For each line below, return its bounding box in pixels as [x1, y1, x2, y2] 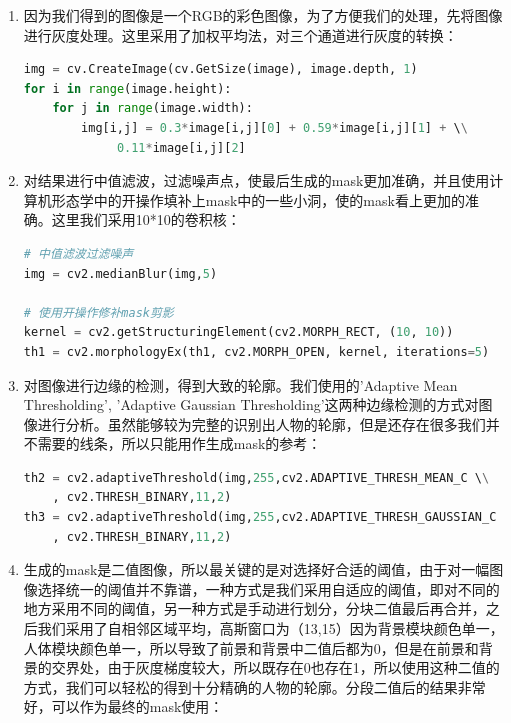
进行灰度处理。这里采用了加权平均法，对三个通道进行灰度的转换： [23, 24, 458, 45]
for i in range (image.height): [23, 81, 232, 96]
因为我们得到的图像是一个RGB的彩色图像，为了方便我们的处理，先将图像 [23, 5, 503, 25]
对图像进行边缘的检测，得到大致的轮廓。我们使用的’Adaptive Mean [23, 374, 458, 395]
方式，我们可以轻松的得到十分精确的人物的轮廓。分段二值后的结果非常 [23, 676, 486, 697]
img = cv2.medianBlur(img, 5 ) [23, 266, 218, 281]
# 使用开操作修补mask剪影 [23, 305, 174, 320]
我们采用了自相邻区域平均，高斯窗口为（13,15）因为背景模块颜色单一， [37, 618, 504, 639]
